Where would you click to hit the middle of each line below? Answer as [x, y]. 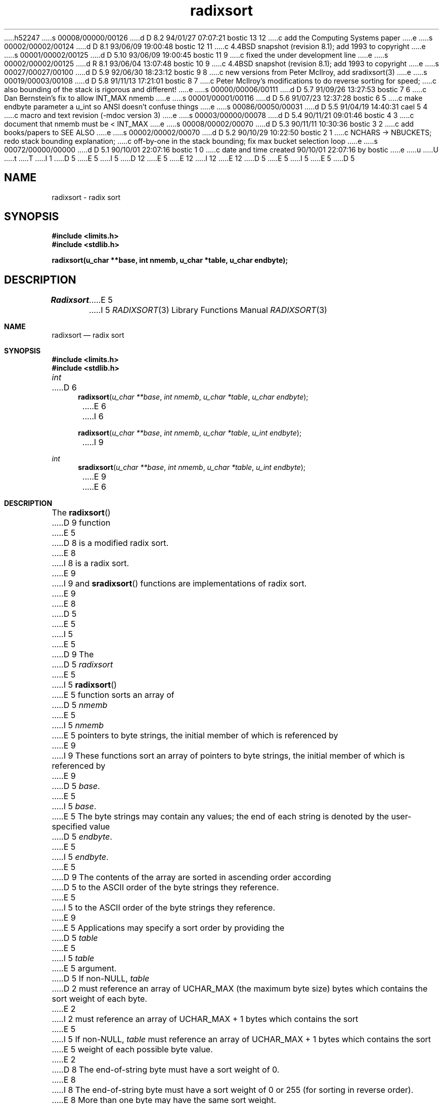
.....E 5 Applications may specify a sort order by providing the [168, 928]
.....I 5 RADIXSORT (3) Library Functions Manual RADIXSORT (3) [208, 310]
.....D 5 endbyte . [82, 837]
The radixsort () [81, 513]
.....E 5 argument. [84, 969]
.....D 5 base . [76, 786]
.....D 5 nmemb [80, 705]
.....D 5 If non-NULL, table [101, 979]
